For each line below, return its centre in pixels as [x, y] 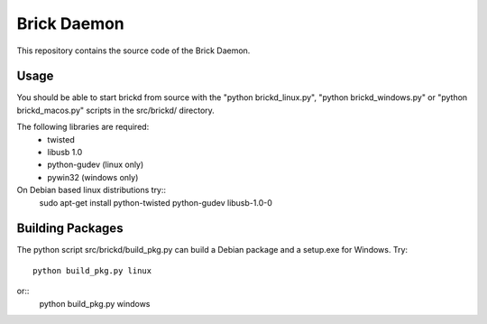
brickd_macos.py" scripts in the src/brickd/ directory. [116, 110]
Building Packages [70, 229]
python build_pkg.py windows [95, 303]
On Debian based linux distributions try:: [92, 190]
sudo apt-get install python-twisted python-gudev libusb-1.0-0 [156, 202]
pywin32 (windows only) [93, 177]
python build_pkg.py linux [92, 270]
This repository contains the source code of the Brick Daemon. [133, 51]
